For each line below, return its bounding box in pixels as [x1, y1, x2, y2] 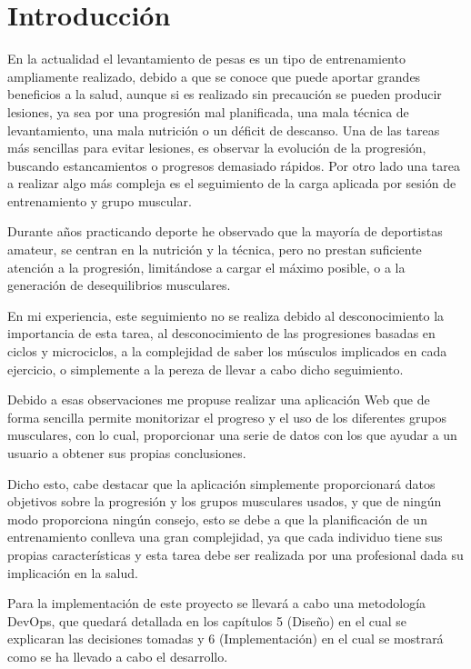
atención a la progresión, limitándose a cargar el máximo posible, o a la [7, 257, 406, 276]
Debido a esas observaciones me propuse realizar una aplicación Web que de [7, 390, 430, 409]
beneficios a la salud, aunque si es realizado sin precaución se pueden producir [7, 85, 442, 104]
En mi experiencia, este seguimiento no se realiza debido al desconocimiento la [7, 305, 445, 325]
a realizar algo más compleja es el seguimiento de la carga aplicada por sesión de [7, 174, 456, 193]
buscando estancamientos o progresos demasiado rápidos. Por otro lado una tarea [7, 155, 460, 175]
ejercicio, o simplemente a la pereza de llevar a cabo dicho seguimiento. [7, 359, 404, 378]
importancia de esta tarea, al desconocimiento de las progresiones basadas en [7, 324, 436, 343]
